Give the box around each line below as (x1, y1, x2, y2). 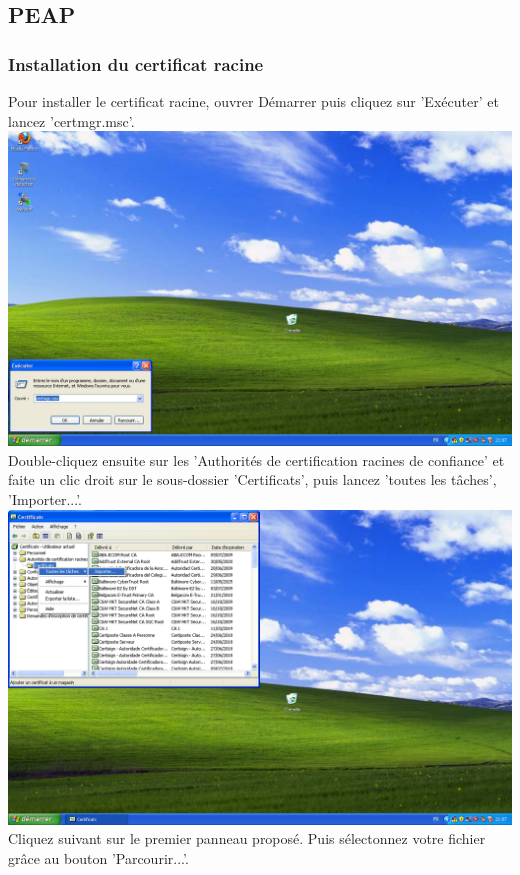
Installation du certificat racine (8, 51, 264, 76)
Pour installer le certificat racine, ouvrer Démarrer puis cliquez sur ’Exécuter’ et (8, 91, 499, 111)
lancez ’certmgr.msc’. (8, 110, 135, 131)
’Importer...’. (8, 488, 82, 509)
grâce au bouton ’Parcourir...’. (8, 847, 189, 868)
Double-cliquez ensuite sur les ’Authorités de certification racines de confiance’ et (8, 449, 505, 470)
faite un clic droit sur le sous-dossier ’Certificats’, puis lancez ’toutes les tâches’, (8, 469, 497, 490)
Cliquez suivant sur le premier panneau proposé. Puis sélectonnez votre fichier (8, 828, 486, 849)
